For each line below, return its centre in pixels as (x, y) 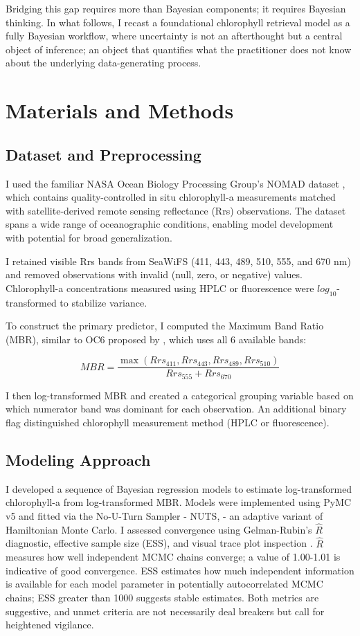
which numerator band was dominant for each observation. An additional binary (176, 409)
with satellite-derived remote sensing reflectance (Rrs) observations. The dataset (176, 210)
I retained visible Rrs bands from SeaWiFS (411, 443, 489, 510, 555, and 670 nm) (178, 261)
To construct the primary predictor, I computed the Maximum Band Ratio (165, 326)
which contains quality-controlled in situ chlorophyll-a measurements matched (171, 197)
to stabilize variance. (103, 302)
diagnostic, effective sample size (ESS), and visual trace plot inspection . (159, 543)
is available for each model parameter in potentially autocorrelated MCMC (164, 584)
